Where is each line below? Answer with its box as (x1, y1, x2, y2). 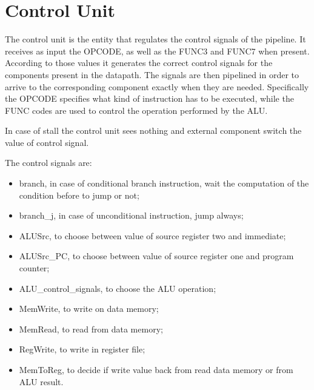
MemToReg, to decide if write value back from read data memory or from (19, 363, 293, 375)
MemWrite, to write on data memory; (19, 302, 159, 315)
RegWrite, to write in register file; (19, 343, 145, 355)
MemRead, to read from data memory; (19, 322, 163, 335)
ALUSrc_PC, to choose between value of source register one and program (19, 250, 294, 262)
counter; (19, 262, 50, 274)
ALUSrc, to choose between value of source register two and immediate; (19, 229, 286, 242)
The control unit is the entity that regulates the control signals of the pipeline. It (5, 33, 306, 45)
